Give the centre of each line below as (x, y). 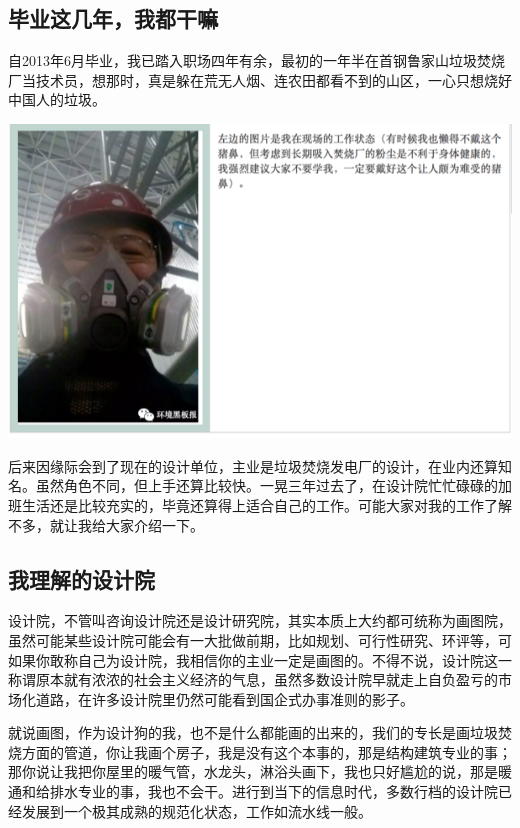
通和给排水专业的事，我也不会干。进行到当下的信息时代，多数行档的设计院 (253, 791)
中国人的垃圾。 (57, 99)
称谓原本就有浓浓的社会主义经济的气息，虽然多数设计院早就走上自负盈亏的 (253, 679)
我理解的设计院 (81, 578)
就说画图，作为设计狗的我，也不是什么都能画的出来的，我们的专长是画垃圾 (253, 732)
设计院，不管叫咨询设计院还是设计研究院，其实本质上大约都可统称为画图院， (260, 620)
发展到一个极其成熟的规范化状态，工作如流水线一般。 (196, 810)
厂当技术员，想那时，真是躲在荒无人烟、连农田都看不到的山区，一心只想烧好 (260, 79)
